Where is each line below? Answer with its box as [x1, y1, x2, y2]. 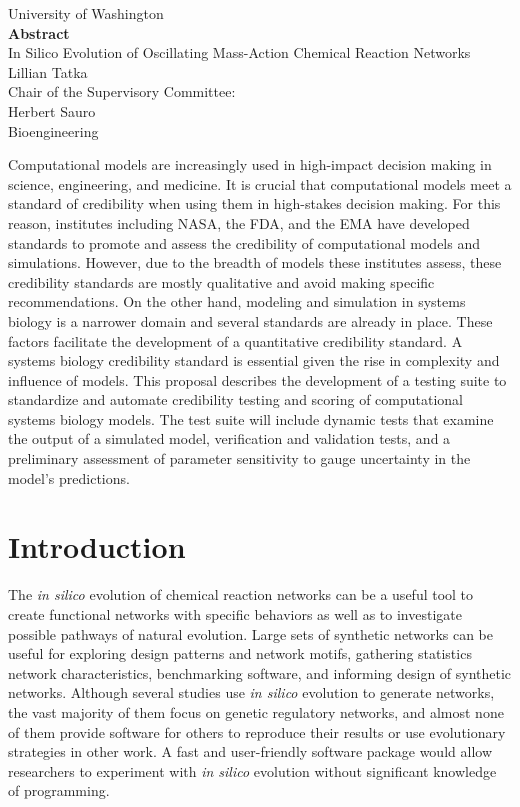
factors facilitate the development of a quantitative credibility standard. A [8, 330, 463, 351]
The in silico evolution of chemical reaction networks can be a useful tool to [8, 584, 474, 605]
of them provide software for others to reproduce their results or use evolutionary [8, 721, 506, 742]
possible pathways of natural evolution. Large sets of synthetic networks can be [8, 623, 494, 644]
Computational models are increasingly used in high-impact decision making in [8, 154, 492, 175]
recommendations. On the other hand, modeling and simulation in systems [8, 291, 466, 312]
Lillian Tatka [8, 61, 88, 82]
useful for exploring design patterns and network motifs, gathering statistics [8, 643, 472, 664]
